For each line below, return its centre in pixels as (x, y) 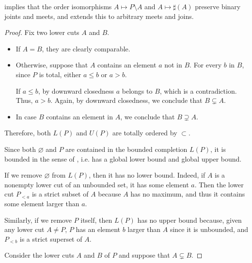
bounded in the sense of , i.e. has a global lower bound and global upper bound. (123, 158)
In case (26, 116)
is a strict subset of (60, 194)
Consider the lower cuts (39, 255)
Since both (20, 149)
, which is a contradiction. (198, 90)
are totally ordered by (145, 133)
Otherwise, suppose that (52, 65)
